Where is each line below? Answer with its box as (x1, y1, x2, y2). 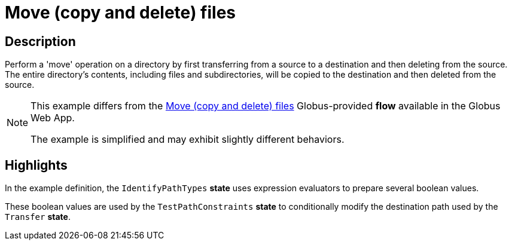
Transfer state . (5, 212, 71, 222)
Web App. (31, 112, 75, 124)
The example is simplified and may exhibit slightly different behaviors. (31, 133, 345, 146)
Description (5, 33, 76, 49)
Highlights (5, 157, 68, 173)
